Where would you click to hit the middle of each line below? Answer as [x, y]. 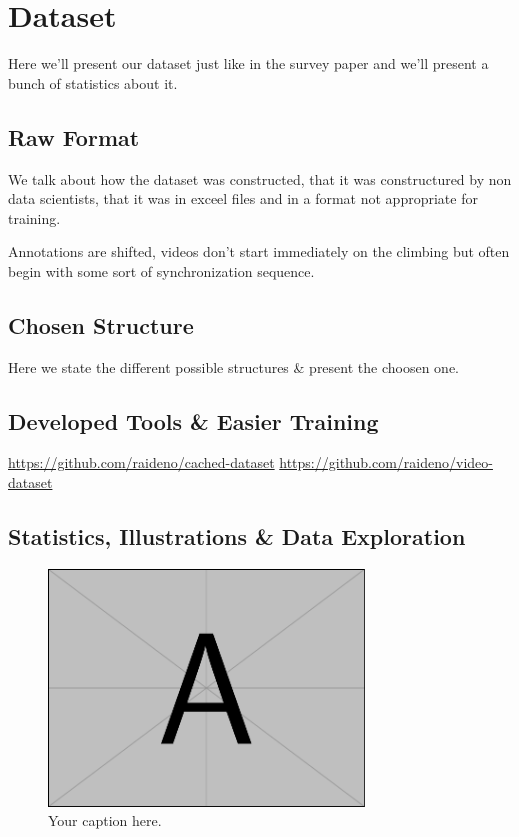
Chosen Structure [101, 324]
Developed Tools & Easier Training [193, 420]
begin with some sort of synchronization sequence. [161, 270]
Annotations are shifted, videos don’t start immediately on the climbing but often [259, 251]
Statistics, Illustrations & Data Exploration [237, 536]
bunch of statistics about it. [93, 82]
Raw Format [74, 136]
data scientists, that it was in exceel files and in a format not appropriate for [243, 198]
